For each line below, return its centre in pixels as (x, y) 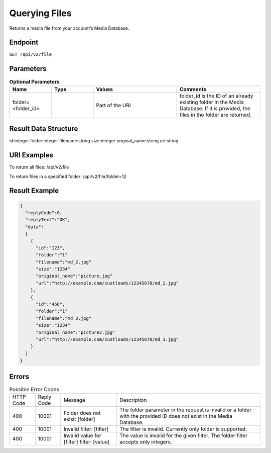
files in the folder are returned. (216, 115)
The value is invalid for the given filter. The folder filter (184, 436)
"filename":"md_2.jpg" (64, 262)
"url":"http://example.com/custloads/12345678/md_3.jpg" (107, 339)
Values (104, 89)
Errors (19, 376)
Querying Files (40, 13)
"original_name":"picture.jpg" (74, 276)
